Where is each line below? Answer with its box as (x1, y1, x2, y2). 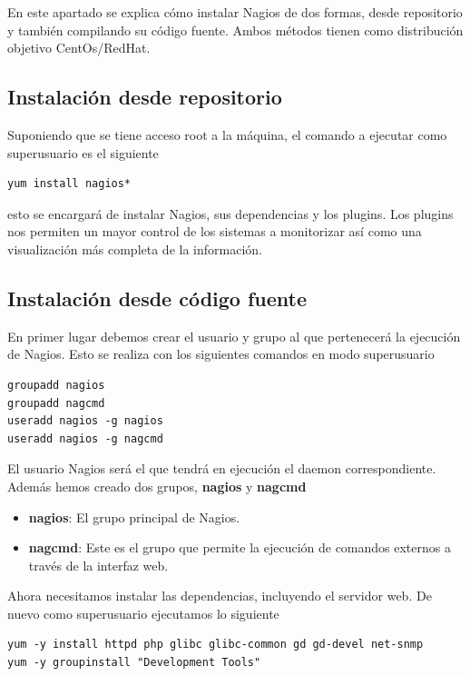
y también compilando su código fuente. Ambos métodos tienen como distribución (7, 20, 464, 39)
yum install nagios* (7, 177, 132, 191)
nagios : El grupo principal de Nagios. (28, 507, 240, 526)
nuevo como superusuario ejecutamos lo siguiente (7, 603, 279, 622)
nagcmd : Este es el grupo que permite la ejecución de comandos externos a (28, 538, 451, 557)
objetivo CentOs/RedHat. (7, 38, 151, 57)
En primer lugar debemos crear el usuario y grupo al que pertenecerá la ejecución (7, 326, 461, 345)
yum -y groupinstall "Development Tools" (7, 656, 261, 670)
